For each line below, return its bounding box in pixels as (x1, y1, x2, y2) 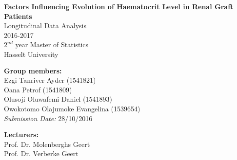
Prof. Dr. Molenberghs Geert (4, 139, 90, 149)
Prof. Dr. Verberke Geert (4, 148, 79, 159)
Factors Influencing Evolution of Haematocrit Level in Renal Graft (4, 1, 234, 11)
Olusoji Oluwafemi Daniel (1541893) (4, 94, 112, 104)
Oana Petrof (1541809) (4, 84, 72, 94)
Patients (4, 11, 32, 21)
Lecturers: (4, 129, 39, 140)
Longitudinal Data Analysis (4, 20, 86, 31)
